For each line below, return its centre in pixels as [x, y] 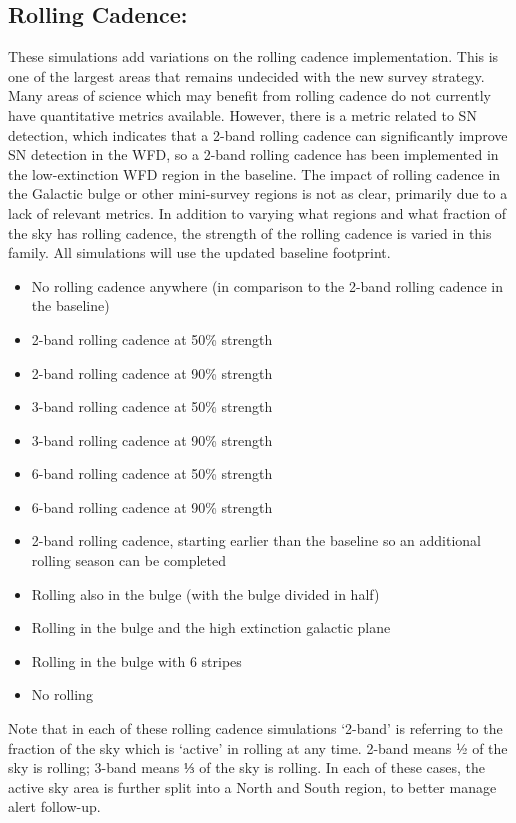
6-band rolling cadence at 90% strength [152, 506]
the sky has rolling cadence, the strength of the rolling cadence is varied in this [250, 232]
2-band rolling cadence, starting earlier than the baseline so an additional [256, 540]
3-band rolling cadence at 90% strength [152, 439]
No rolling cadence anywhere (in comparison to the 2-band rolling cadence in [267, 285]
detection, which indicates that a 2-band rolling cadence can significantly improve [258, 134]
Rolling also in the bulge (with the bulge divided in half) [205, 593]
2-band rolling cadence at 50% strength [152, 338]
